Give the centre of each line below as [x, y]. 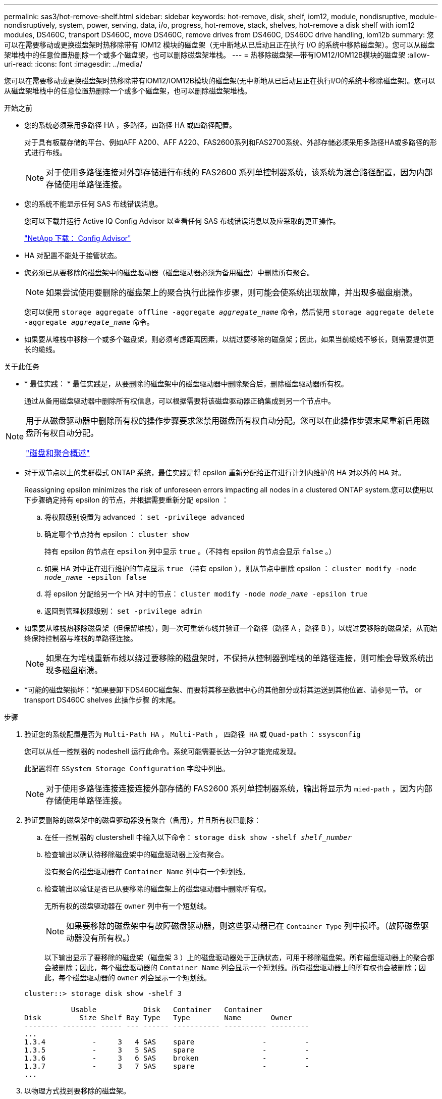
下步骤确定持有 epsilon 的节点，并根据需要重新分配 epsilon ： [126, 500]
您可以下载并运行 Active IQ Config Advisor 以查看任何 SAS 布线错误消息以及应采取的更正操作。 [182, 221]
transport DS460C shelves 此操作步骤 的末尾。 [102, 700]
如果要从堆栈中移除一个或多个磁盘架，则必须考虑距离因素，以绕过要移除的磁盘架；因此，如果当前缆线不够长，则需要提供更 [229, 339]
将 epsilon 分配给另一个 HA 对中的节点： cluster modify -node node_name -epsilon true [206, 594]
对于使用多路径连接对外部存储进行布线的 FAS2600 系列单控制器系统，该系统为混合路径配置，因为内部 [239, 172]
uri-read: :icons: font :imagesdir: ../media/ [73, 64]
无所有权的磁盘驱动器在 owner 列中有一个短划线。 [128, 906]
